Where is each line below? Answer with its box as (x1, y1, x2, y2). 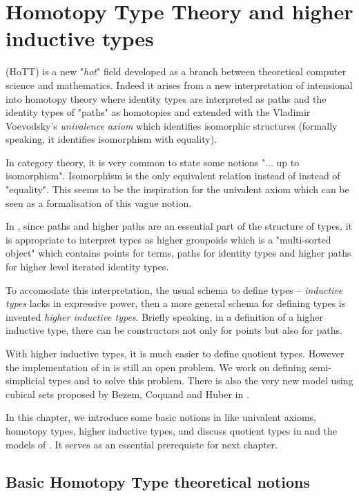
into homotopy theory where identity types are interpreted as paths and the (6, 91, 327, 106)
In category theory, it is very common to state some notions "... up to (6, 155, 300, 169)
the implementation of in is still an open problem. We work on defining (6, 359, 307, 374)
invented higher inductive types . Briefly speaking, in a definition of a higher (6, 309, 324, 324)
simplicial (6, 373, 46, 388)
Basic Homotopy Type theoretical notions (6, 470, 311, 492)
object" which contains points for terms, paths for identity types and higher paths (6, 246, 351, 260)
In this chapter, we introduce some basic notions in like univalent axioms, (6, 410, 317, 424)
